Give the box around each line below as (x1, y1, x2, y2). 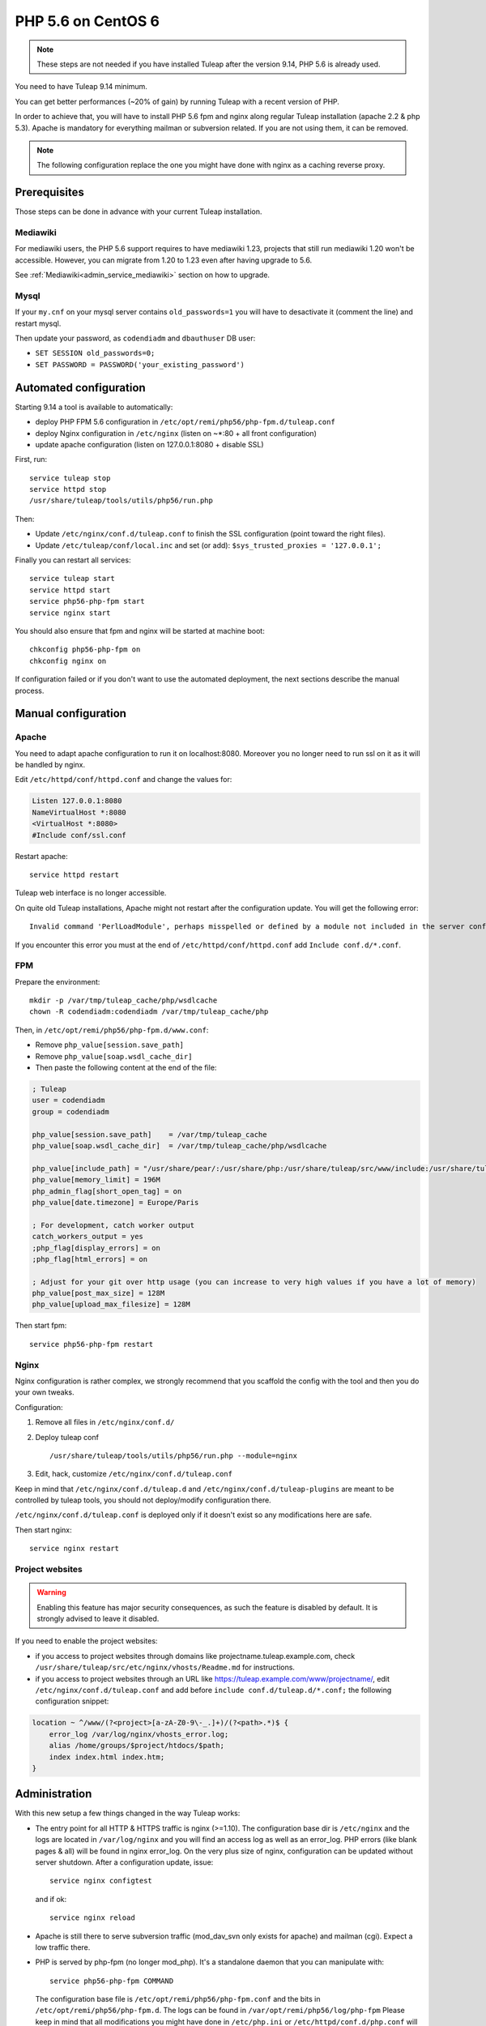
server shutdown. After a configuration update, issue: (35, 1857, 214, 1867)
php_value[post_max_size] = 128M (32, 1289, 165, 1298)
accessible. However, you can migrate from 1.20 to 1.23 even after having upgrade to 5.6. (15, 255, 312, 265)
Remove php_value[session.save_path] (35, 1040, 185, 1049)
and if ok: (35, 1894, 67, 1904)
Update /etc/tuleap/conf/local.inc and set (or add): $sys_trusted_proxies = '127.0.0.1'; (35, 540, 382, 550)
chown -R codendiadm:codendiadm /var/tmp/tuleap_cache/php (29, 1007, 269, 1016)
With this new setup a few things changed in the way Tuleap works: (15, 1808, 241, 1819)
